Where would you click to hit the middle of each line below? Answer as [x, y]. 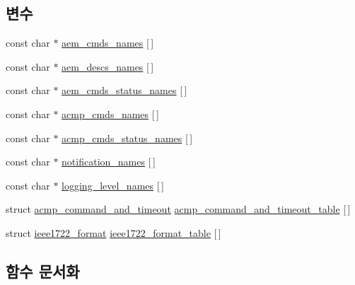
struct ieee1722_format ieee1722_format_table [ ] [114, 232]
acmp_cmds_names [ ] [110, 114]
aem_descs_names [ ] [108, 66]
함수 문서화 [43, 271]
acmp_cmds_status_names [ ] [127, 138]
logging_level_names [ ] [113, 185]
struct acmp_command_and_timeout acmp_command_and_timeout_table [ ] [178, 209]
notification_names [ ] [109, 162]
